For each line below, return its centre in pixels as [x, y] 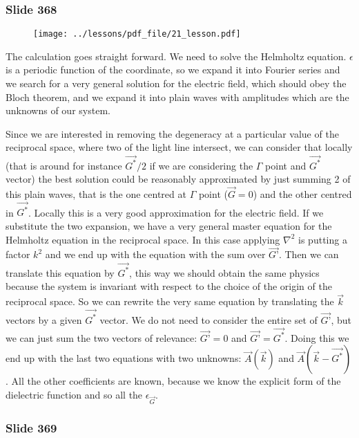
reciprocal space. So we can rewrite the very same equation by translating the [170, 301]
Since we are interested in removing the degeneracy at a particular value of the [172, 133]
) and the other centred [302, 194]
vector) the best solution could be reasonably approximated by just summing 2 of [178, 179]
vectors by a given [44, 319]
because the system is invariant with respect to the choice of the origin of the [169, 286]
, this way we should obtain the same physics [224, 272]
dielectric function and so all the [74, 394]
